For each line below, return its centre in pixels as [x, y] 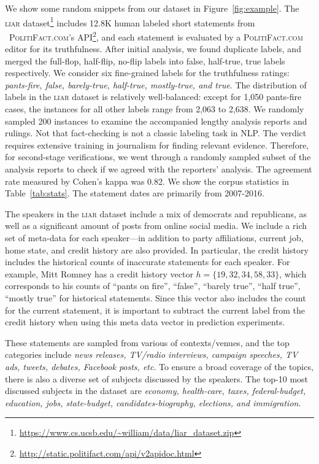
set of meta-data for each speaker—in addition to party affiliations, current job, [154, 238]
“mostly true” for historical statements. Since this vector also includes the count [156, 297]
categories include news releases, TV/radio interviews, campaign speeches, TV [152, 354]
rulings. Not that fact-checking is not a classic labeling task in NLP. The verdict [156, 133]
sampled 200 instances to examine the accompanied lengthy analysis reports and [156, 121]
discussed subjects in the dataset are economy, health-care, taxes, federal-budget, [156, 391]
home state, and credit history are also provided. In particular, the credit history [157, 249]
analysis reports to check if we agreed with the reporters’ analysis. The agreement [159, 169]
